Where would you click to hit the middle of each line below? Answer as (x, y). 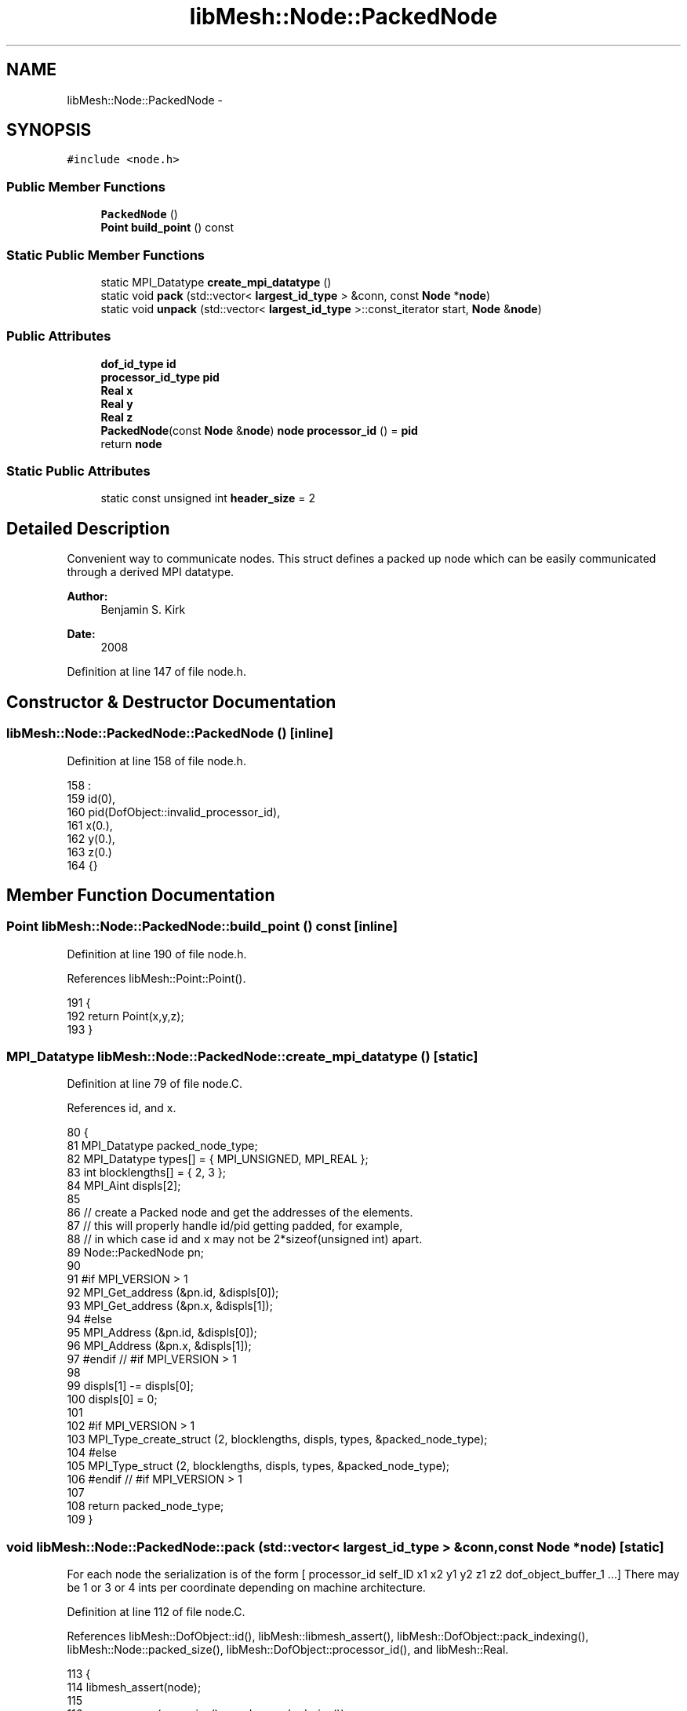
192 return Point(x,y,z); (125, 1016)
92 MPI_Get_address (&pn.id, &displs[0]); (173, 1293)
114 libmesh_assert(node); (134, 1687)
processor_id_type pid (160, 377)
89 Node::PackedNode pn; (136, 1253)
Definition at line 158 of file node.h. (156, 761)
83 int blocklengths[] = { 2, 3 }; (147, 1173)
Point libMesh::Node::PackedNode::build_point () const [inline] (202, 927)
